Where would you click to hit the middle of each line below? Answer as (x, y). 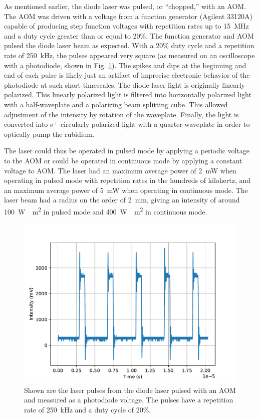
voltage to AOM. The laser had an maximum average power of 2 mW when (120, 170)
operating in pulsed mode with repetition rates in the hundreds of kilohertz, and (127, 180)
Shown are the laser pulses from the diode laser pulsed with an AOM (130, 390)
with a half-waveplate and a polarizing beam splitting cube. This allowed (116, 104)
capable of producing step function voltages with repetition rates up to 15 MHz (126, 26)
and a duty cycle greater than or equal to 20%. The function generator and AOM (129, 35)
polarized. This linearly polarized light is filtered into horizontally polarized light (128, 94)
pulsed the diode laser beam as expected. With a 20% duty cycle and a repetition (129, 45)
